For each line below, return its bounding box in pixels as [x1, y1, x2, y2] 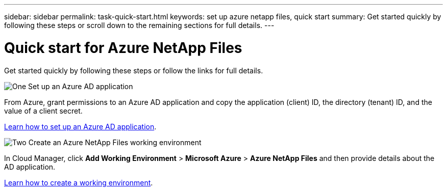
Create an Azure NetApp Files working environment [28, 138, 202, 147]
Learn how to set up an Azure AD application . [4, 122, 157, 131]
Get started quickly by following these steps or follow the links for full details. [4, 66, 263, 75]
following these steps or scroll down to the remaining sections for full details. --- [4, 21, 275, 30]
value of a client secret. [4, 106, 83, 115]
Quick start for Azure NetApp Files [4, 39, 242, 57]
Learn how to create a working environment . [4, 178, 153, 187]
